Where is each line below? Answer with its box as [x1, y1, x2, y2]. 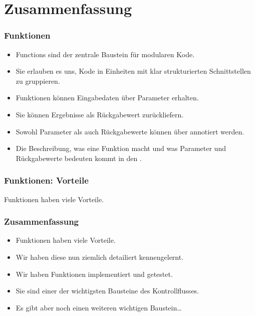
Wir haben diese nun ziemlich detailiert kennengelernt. [16, 251, 184, 262]
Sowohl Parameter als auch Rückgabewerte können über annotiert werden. [16, 126, 244, 136]
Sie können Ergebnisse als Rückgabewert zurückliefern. [16, 109, 184, 119]
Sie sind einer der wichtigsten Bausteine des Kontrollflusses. [16, 285, 199, 296]
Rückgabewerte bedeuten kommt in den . [16, 152, 142, 163]
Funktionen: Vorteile [4, 174, 89, 187]
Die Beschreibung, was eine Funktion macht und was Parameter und [16, 143, 226, 153]
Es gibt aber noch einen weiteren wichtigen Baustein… [16, 302, 182, 312]
